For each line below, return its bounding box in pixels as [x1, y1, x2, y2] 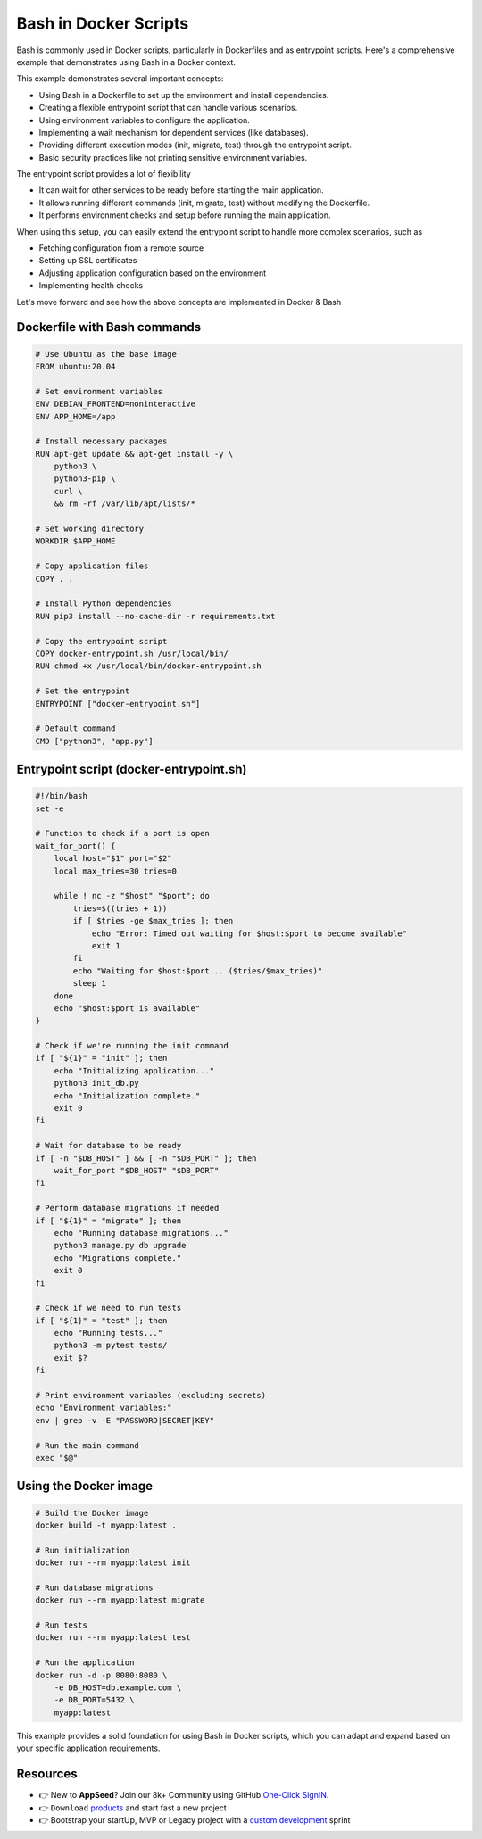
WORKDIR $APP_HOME [35, 536, 116, 546]
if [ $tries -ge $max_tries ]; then [72, 915, 234, 926]
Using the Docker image [16, 1479, 154, 1494]
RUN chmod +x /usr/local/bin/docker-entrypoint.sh [35, 661, 262, 671]
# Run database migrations [35, 1582, 154, 1593]
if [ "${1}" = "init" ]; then [35, 1053, 168, 1064]
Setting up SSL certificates [38, 255, 137, 266]
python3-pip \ [54, 474, 116, 484]
